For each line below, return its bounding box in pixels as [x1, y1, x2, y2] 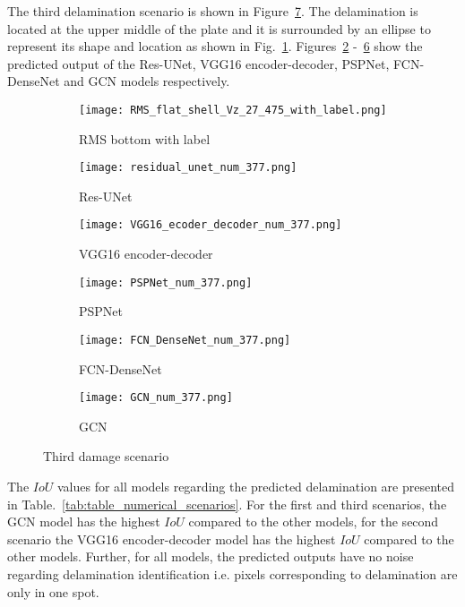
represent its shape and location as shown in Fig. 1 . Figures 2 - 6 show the [7, 37, 423, 56]
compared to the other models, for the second [188, 512, 439, 531]
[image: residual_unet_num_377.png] [79, 161, 297, 175]
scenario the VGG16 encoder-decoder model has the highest [7, 529, 336, 548]
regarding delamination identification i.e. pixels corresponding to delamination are [7, 565, 458, 584]
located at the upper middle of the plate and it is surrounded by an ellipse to [7, 19, 431, 38]
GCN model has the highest [7, 512, 160, 531]
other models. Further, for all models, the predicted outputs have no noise [7, 547, 414, 566]
